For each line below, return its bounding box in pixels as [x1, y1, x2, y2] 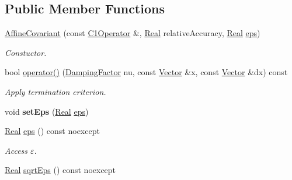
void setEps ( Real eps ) [5, 105, 89, 117]
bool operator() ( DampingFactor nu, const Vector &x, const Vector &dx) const [5, 66, 288, 78]
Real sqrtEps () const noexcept [5, 164, 116, 176]
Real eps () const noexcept [5, 125, 100, 137]
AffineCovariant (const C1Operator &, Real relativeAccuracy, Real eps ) [5, 27, 260, 39]
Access [5, 144, 28, 156]
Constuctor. [5, 46, 47, 58]
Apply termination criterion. [5, 85, 106, 97]
